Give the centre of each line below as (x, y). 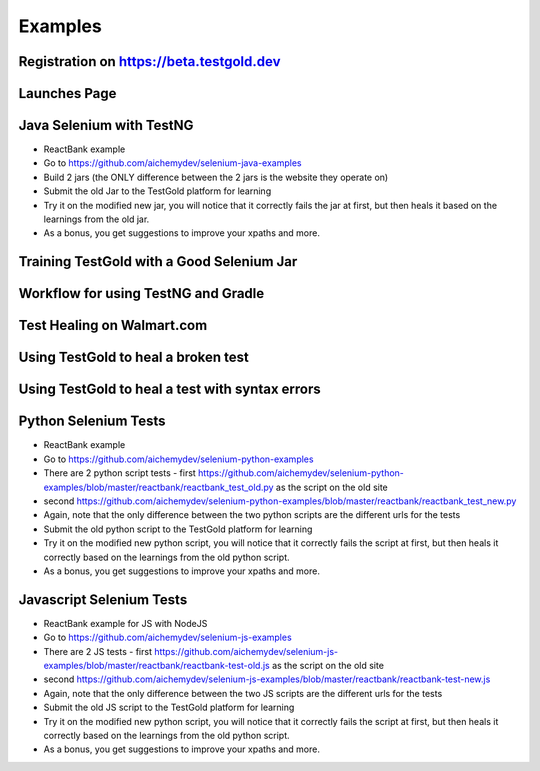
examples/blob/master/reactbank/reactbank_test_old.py (158, 487)
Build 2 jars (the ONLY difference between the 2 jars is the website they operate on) (216, 177)
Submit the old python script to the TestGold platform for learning (178, 529)
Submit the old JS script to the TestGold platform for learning (169, 707)
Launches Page (67, 93)
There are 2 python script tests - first (120, 473)
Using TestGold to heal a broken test (134, 357)
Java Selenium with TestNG (106, 125)
